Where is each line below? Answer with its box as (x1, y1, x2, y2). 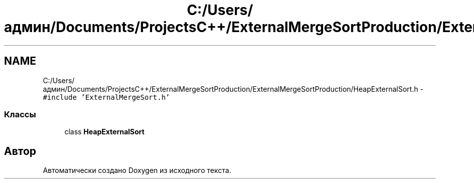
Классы (4, 109, 36, 119)
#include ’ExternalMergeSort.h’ (43, 93, 170, 101)
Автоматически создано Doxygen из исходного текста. (43, 166, 231, 175)
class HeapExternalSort (64, 127, 145, 136)
